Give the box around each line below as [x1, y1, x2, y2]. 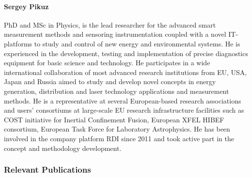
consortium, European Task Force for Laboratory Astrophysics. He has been [4, 124, 230, 134]
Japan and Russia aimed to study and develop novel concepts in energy [4, 76, 216, 87]
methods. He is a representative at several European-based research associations [4, 95, 241, 105]
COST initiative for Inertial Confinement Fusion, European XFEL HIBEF [4, 114, 224, 124]
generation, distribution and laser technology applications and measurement [4, 86, 229, 96]
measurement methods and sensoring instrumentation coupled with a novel [4, 29, 226, 39]
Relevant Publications [4, 163, 91, 176]
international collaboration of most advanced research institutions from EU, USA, [4, 67, 247, 77]
